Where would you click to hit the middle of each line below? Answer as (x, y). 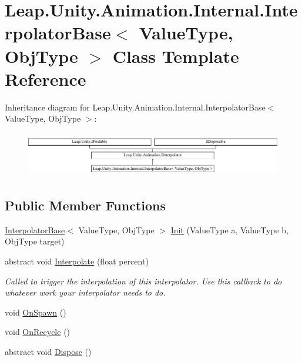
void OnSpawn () (36, 312)
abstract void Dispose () (48, 351)
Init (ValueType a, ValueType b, (230, 229)
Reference (46, 78)
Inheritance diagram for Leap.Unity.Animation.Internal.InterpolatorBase (135, 107)
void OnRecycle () (38, 332)
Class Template (176, 56)
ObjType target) (35, 241)
